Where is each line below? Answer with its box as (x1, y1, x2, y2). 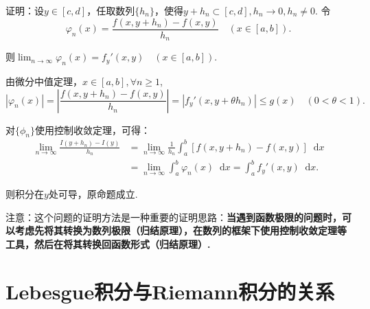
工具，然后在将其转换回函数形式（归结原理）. (5, 236, 211, 251)
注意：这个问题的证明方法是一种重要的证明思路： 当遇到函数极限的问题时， (5, 209, 342, 224)
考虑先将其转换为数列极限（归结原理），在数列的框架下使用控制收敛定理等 (14, 223, 347, 238)
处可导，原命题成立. (48, 186, 138, 201)
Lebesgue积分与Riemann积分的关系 (5, 277, 335, 305)
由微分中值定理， (5, 73, 82, 88)
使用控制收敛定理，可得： (35, 122, 151, 137)
